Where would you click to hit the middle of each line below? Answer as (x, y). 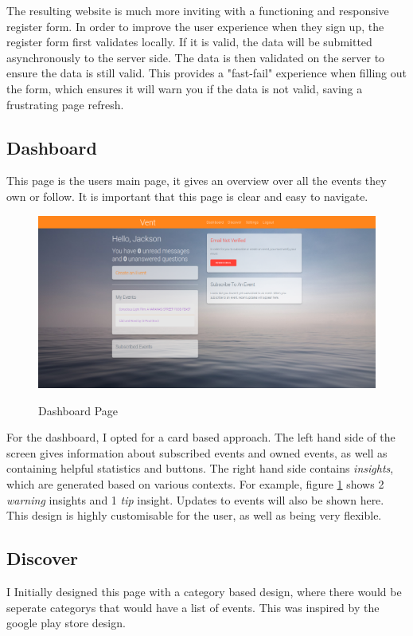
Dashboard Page (78, 410)
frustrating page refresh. (65, 104)
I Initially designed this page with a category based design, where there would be (204, 592)
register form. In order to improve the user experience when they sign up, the (195, 26)
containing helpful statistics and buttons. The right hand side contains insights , (200, 468)
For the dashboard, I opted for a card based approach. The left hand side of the (201, 437)
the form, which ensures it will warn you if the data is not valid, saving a (185, 88)
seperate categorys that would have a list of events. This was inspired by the (193, 607)
